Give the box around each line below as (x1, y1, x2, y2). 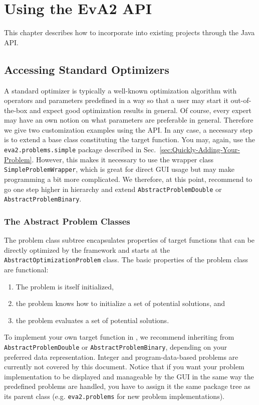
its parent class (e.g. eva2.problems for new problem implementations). (4, 390, 224, 401)
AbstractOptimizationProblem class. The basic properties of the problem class (4, 254, 248, 265)
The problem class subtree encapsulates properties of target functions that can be (4, 235, 255, 245)
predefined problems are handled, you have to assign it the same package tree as (4, 381, 250, 391)
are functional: (4, 264, 49, 274)
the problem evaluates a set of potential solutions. (16, 315, 169, 325)
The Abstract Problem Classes (4, 215, 130, 227)
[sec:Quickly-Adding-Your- (159, 144, 240, 155)
